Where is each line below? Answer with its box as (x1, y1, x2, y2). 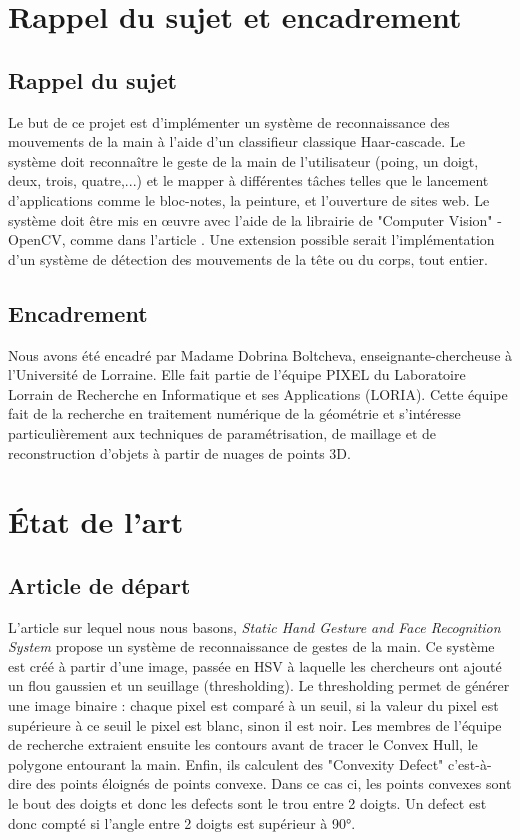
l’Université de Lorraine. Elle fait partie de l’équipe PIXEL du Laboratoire (8, 364, 466, 385)
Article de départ (8, 569, 191, 600)
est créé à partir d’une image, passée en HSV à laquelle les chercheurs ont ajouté (8, 655, 502, 676)
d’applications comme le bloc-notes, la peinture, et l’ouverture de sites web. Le (8, 189, 490, 210)
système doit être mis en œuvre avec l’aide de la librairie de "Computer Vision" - (8, 209, 502, 230)
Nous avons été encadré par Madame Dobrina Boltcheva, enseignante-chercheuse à (8, 344, 513, 365)
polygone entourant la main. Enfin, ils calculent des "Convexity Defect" (8, 753, 444, 774)
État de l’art (8, 501, 184, 542)
